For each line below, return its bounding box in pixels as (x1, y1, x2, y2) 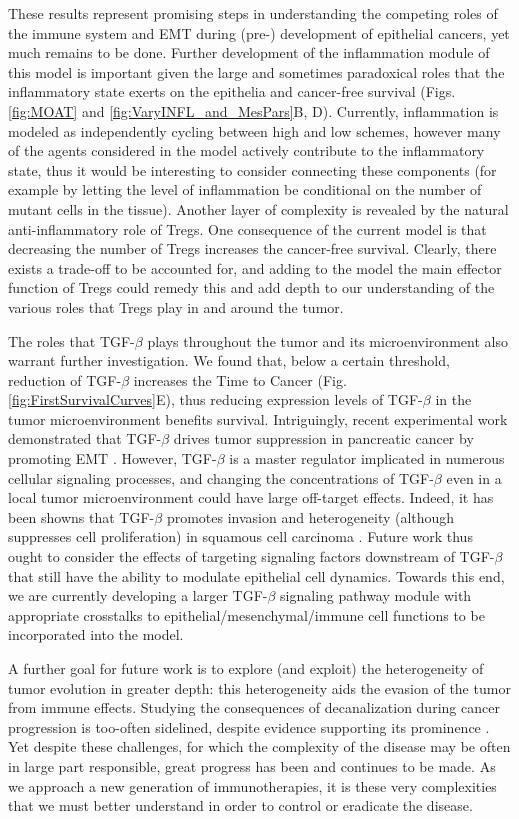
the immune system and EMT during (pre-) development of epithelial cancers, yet (8, 22, 510, 43)
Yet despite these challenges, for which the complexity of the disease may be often (8, 736, 511, 757)
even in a (446, 467, 502, 488)
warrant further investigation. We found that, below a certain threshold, (8, 350, 450, 371)
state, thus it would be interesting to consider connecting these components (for (8, 159, 497, 180)
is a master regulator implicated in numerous (229, 448, 505, 469)
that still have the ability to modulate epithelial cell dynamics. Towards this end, (8, 565, 505, 586)
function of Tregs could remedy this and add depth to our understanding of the (8, 277, 495, 298)
